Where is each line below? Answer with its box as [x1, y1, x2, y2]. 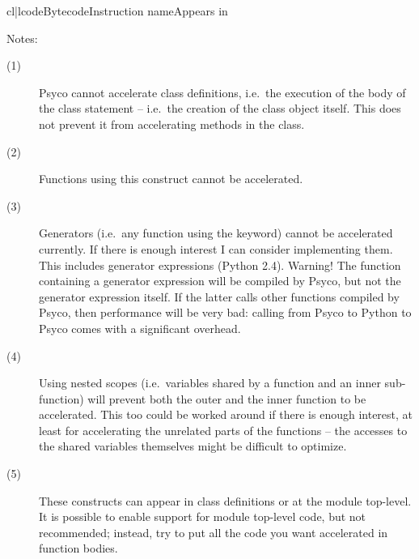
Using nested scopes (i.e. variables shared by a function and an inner [39, 374, 381, 391]
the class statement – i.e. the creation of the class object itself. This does [39, 100, 401, 117]
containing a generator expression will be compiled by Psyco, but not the [39, 272, 401, 289]
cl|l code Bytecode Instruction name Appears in [6, 2, 228, 19]
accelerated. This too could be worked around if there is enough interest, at [39, 406, 413, 423]
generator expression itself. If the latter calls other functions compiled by [39, 288, 400, 305]
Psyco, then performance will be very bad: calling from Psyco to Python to [39, 304, 412, 321]
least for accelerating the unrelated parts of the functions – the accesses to [39, 421, 408, 438]
